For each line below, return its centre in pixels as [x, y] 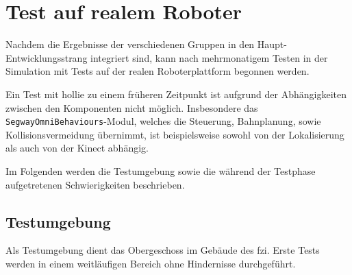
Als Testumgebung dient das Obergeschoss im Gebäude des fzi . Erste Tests [163, 250]
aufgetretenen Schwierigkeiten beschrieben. [95, 184]
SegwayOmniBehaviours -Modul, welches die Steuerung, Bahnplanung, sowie [163, 121]
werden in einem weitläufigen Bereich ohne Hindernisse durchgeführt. [151, 263]
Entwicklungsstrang [47, 57]
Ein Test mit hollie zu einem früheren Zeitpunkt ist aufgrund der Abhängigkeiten [176, 94]
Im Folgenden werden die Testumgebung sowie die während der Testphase [161, 170]
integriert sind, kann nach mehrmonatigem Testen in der [209, 57]
